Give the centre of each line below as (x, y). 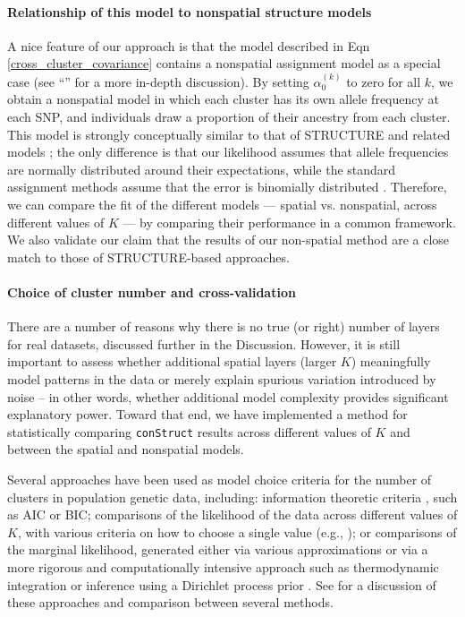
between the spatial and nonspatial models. (126, 449)
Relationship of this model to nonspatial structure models (190, 11)
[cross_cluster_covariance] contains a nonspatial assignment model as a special (224, 63)
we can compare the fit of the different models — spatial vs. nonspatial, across (222, 204)
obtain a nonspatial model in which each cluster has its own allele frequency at (223, 99)
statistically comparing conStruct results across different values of (189, 431)
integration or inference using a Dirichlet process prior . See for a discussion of (222, 584)
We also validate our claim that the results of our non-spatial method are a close (228, 240)
